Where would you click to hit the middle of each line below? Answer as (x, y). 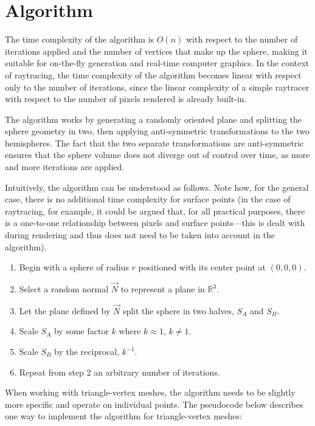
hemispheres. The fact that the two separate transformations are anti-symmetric (154, 143)
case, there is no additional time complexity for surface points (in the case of (148, 199)
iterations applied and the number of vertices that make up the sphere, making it (156, 51)
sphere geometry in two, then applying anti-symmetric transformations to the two (157, 131)
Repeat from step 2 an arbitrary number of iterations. (119, 372)
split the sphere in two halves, (178, 310)
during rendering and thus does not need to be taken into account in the (140, 235)
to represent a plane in (163, 289)
